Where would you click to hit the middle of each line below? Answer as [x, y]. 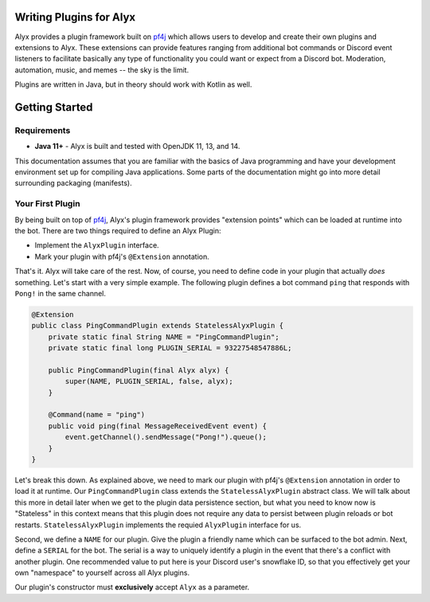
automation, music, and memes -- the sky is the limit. [102, 70]
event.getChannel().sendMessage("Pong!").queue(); [166, 437]
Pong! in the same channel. [61, 293]
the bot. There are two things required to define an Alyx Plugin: [118, 230]
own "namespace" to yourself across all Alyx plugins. [102, 573]
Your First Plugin [47, 204]
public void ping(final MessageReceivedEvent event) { [157, 426]
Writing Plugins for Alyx [75, 17]
